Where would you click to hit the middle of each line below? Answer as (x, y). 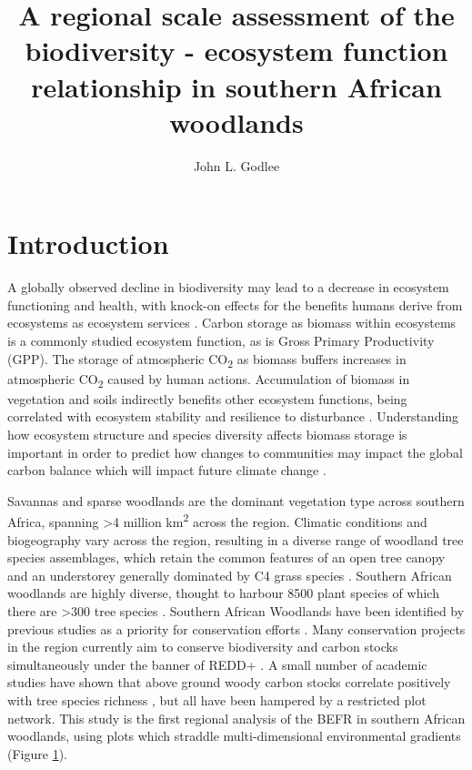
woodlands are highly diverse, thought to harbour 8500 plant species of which (223, 593)
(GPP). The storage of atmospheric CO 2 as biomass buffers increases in (207, 360)
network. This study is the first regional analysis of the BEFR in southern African (236, 718)
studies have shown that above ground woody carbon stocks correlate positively (229, 682)
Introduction (88, 243)
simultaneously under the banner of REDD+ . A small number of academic (217, 664)
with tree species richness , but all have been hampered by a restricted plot (217, 700)
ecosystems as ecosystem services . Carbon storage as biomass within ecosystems (232, 323)
